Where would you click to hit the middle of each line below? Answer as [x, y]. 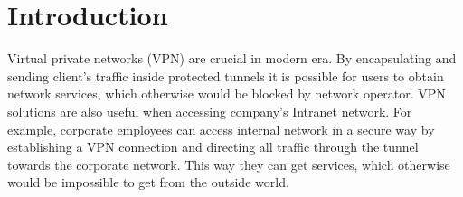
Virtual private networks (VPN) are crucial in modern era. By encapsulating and [232, 58]
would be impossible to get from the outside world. [148, 182]
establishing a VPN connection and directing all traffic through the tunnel [213, 147]
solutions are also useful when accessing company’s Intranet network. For [210, 111]
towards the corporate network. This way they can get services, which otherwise [229, 164]
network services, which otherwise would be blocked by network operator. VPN [227, 94]
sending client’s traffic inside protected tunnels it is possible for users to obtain [226, 75]
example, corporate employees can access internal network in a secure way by [221, 129]
